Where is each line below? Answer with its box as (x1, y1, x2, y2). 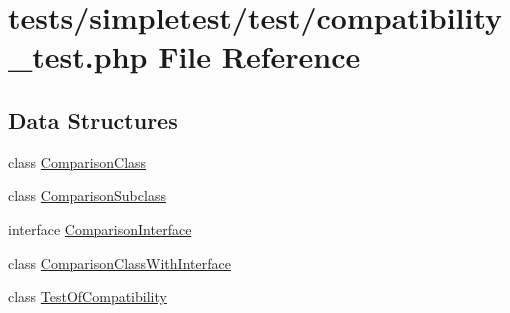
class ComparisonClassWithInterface (8, 252, 231, 273)
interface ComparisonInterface (8, 218, 192, 239)
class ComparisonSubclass (8, 185, 166, 206)
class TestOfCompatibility (8, 286, 167, 307)
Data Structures (8, 104, 178, 135)
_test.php (8, 36, 148, 77)
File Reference (158, 36, 361, 77)
